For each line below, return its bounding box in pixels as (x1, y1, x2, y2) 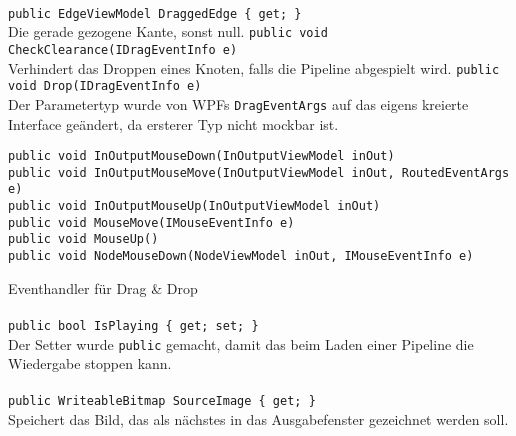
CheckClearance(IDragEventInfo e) (8, 42, 238, 57)
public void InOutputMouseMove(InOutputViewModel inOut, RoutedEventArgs (8, 165, 510, 180)
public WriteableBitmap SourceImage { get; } (8, 394, 316, 409)
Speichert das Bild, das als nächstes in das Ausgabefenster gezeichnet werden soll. (8, 409, 509, 430)
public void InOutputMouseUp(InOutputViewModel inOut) (8, 199, 381, 214)
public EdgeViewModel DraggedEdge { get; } (8, 6, 302, 21)
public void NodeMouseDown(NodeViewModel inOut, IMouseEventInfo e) (8, 249, 474, 264)
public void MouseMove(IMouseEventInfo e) (8, 215, 295, 230)
